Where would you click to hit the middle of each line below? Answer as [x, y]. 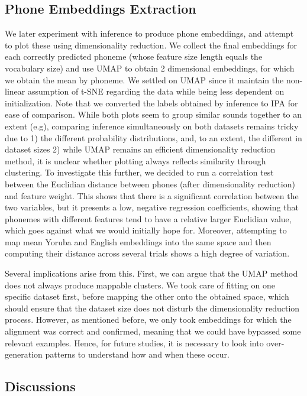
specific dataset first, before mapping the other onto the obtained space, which [147, 296]
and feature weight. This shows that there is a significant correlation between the [152, 195]
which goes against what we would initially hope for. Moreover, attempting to [146, 230]
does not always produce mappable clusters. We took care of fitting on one [140, 285]
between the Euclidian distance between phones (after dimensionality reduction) [150, 184]
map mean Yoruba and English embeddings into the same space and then [138, 241]
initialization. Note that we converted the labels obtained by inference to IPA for [151, 103]
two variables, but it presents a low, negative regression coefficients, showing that [152, 207]
